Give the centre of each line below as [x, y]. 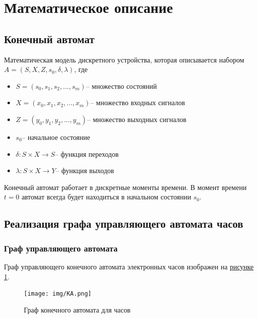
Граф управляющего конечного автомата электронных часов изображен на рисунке [129, 266]
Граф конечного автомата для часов [77, 309]
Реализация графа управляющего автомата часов [124, 223]
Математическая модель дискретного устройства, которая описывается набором [124, 59]
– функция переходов [87, 155]
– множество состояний [121, 87]
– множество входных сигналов [138, 103]
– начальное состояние [56, 138]
